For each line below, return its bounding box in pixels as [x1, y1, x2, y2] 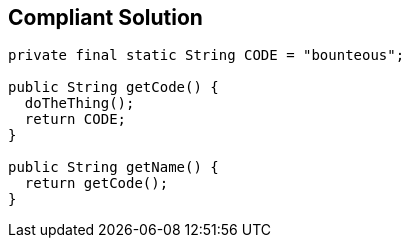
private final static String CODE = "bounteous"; [8, 47, 405, 64]
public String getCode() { [8, 79, 219, 96]
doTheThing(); [24, 95, 135, 112]
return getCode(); [24, 175, 169, 192]
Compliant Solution [8, 5, 203, 30]
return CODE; [24, 111, 127, 128]
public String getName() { [8, 159, 219, 176]
